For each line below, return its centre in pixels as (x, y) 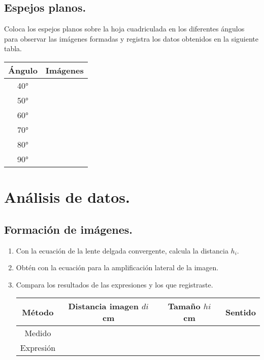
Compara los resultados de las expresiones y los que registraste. (114, 284)
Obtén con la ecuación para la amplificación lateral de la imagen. (117, 267)
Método (38, 312)
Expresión (38, 348)
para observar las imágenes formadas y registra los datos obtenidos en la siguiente (131, 38)
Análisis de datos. (67, 197)
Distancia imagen (103, 306)
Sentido (240, 312)
